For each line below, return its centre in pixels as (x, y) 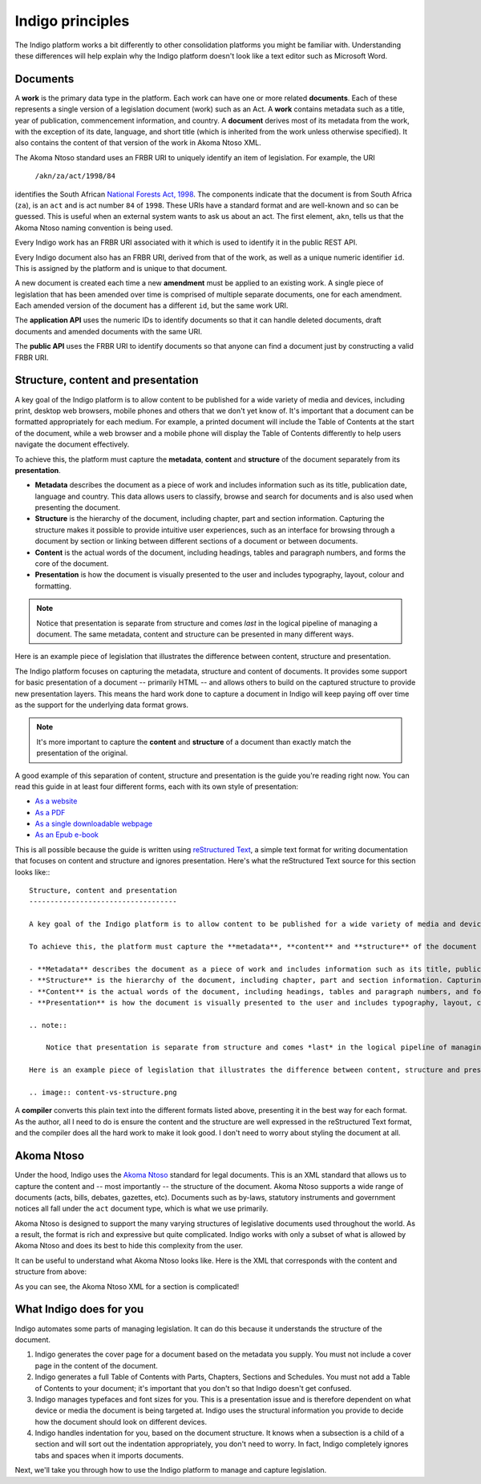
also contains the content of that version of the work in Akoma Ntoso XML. (138, 143)
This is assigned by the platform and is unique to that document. (121, 268)
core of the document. (72, 564)
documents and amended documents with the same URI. (109, 331)
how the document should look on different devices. (121, 1421)
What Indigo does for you (79, 1310)
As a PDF (50, 812)
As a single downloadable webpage (93, 824)
